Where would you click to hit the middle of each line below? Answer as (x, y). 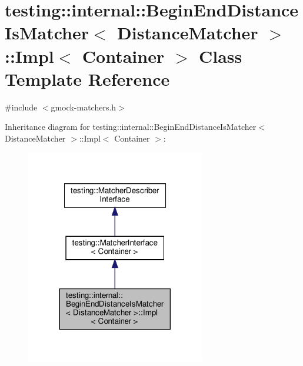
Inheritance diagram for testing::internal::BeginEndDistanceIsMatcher (131, 127)
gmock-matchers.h (84, 107)
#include (21, 107)
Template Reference (87, 78)
